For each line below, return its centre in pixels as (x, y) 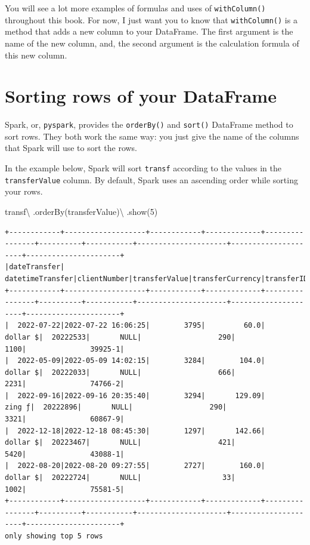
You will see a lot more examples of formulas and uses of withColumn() (135, 8)
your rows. (24, 191)
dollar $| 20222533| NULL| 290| (120, 337)
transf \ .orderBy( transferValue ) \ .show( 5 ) (81, 211)
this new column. (36, 55)
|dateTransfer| (35, 267)
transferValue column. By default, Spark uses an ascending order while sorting (151, 179)
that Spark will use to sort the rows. (71, 148)
